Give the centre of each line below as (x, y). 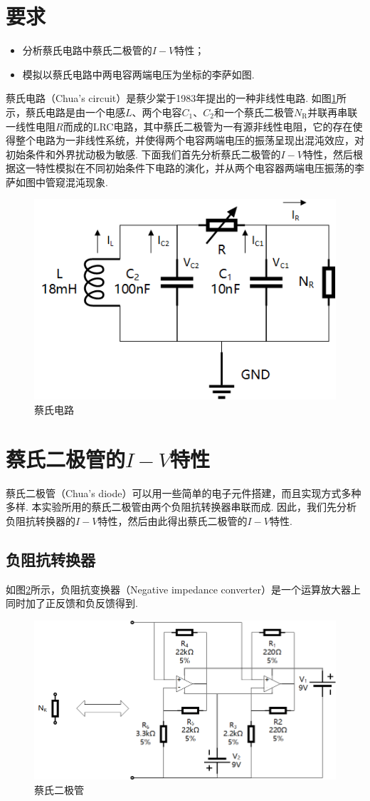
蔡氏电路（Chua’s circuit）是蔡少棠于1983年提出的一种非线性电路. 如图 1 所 (176, 98)
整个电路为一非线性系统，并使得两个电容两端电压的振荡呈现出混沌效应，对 (190, 140)
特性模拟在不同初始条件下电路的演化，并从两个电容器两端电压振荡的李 (200, 168)
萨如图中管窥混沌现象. (57, 182)
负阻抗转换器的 (41, 520)
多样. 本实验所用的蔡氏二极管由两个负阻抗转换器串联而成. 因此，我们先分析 (181, 507)
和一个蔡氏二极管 (254, 112)
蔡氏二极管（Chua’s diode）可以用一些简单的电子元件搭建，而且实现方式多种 (184, 493)
